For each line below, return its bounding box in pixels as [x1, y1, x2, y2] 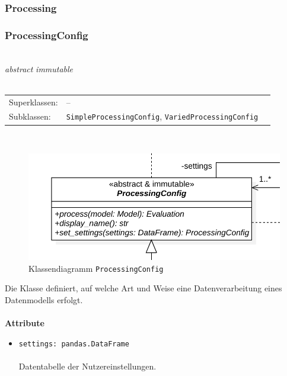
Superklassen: [9, 95, 58, 108]
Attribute [5, 317, 44, 329]
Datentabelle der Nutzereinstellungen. [18, 359, 157, 372]
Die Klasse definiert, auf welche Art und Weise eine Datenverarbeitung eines [5, 282, 282, 294]
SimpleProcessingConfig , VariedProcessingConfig [66, 110, 259, 123]
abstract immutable [5, 62, 74, 75]
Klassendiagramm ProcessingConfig [28, 262, 164, 274]
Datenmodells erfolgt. [5, 293, 83, 306]
